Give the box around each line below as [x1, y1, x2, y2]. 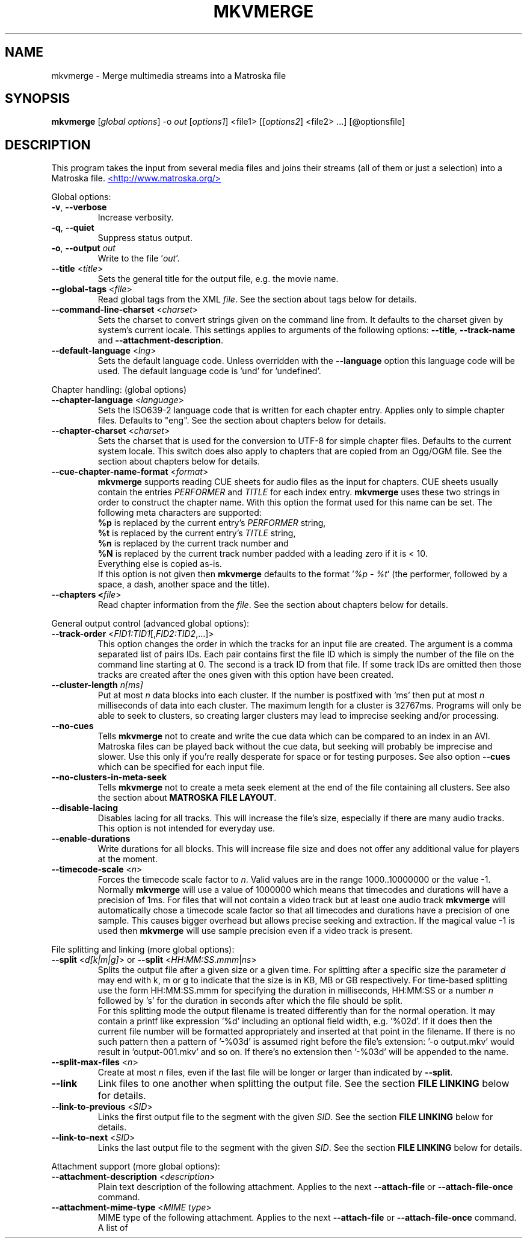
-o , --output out [51, 243, 116, 254]
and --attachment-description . [97, 335, 224, 346]
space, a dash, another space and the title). [97, 579, 270, 590]
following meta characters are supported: [97, 507, 262, 518]
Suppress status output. [97, 233, 193, 243]
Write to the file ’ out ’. [97, 253, 180, 264]
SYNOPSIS [5, 91, 70, 107]
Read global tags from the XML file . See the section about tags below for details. [97, 294, 417, 305]
